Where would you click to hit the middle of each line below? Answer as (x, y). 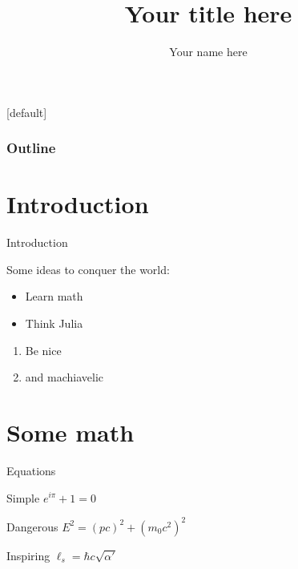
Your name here (208, 52)
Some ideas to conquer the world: (88, 269)
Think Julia (54, 323)
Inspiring (28, 555)
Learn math (54, 296)
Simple (23, 497)
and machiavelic (64, 377)
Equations (31, 470)
